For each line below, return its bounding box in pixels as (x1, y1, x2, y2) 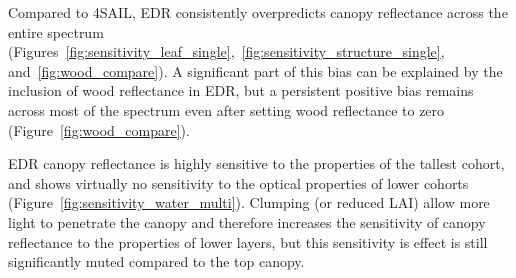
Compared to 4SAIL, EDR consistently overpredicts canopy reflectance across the (8, 2, 508, 22)
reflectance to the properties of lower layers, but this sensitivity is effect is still (8, 231, 488, 252)
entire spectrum (8, 21, 104, 42)
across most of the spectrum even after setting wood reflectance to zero (8, 99, 445, 120)
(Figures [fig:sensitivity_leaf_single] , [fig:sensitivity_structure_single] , (8, 41, 445, 62)
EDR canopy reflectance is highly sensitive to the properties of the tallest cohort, (8, 153, 505, 174)
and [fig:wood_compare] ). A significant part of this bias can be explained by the (8, 60, 503, 81)
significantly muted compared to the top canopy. (8, 251, 305, 272)
